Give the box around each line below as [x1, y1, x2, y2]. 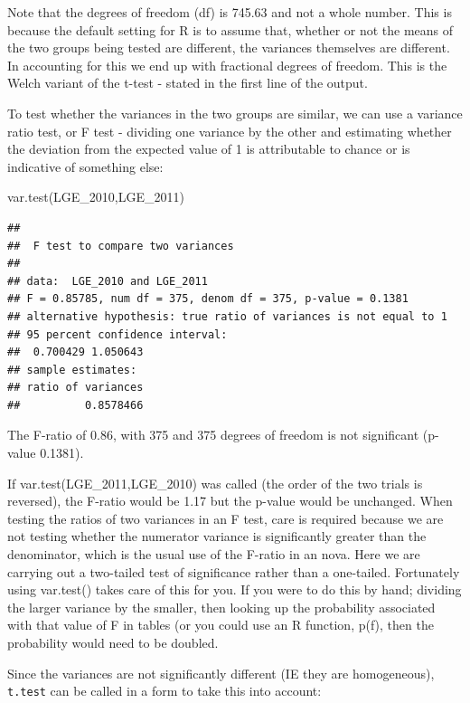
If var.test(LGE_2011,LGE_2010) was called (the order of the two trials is [7, 473, 423, 492]
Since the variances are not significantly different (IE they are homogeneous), [7, 663, 435, 682]
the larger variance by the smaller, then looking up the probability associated [7, 597, 436, 616]
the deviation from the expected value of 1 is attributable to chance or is [7, 139, 410, 158]
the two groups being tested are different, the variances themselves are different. [7, 38, 450, 57]
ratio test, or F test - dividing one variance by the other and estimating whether [7, 121, 452, 140]
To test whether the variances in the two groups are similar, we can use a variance [7, 103, 463, 122]
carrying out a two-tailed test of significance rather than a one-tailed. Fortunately [7, 562, 460, 581]
